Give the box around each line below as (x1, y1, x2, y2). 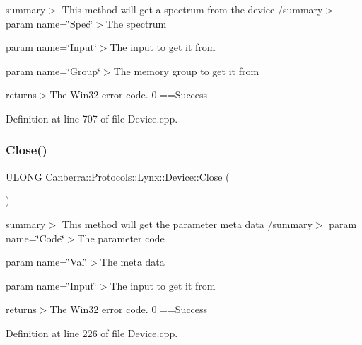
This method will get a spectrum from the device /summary (62, 2, 323, 16)
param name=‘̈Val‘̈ (6, 254, 88, 269)
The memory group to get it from (113, 63, 259, 78)
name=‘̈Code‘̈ (6, 230, 64, 245)
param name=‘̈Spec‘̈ (6, 16, 93, 30)
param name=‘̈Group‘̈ (6, 63, 100, 78)
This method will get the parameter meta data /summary (62, 216, 313, 231)
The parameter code (77, 230, 165, 245)
